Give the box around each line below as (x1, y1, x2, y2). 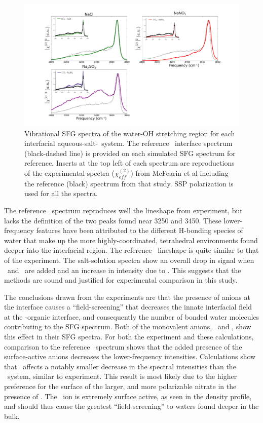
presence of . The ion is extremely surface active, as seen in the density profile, (4, 391, 252, 401)
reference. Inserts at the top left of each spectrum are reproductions (24, 158, 235, 168)
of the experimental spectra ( (24, 167, 115, 178)
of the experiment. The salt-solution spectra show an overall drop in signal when (4, 254, 254, 265)
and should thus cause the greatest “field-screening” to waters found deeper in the (4, 401, 259, 411)
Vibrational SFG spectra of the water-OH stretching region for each (24, 128, 235, 138)
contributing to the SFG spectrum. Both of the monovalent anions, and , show (4, 321, 251, 332)
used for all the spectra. (24, 188, 98, 199)
